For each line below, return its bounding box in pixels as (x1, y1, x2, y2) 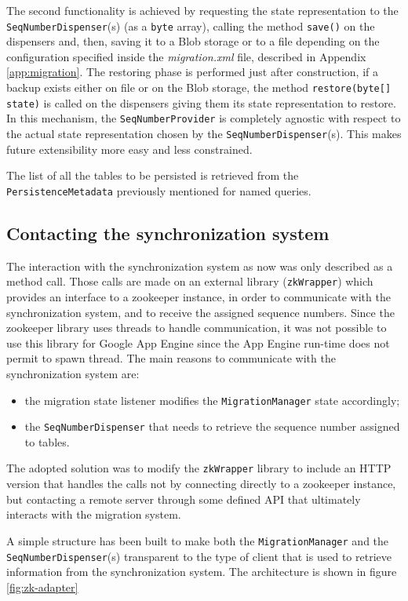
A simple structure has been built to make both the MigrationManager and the (6, 532, 389, 548)
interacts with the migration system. (6, 506, 181, 523)
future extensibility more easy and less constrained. (6, 140, 253, 157)
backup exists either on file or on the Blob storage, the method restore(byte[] (6, 79, 392, 96)
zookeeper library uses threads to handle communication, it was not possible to (6, 319, 387, 336)
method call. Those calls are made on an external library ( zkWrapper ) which (6, 273, 373, 290)
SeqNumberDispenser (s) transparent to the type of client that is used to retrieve (6, 548, 392, 564)
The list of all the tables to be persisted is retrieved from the (6, 167, 299, 184)
